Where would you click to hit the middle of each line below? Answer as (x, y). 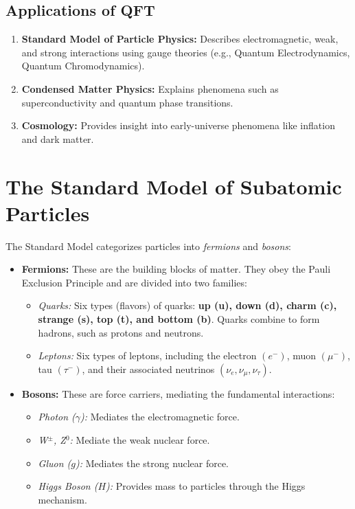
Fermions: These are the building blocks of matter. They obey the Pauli (176, 269)
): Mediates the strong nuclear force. (152, 463)
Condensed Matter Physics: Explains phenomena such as (150, 88)
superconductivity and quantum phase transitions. (127, 102)
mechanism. (62, 499)
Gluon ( (55, 463)
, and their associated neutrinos (148, 369)
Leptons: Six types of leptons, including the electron (147, 355)
